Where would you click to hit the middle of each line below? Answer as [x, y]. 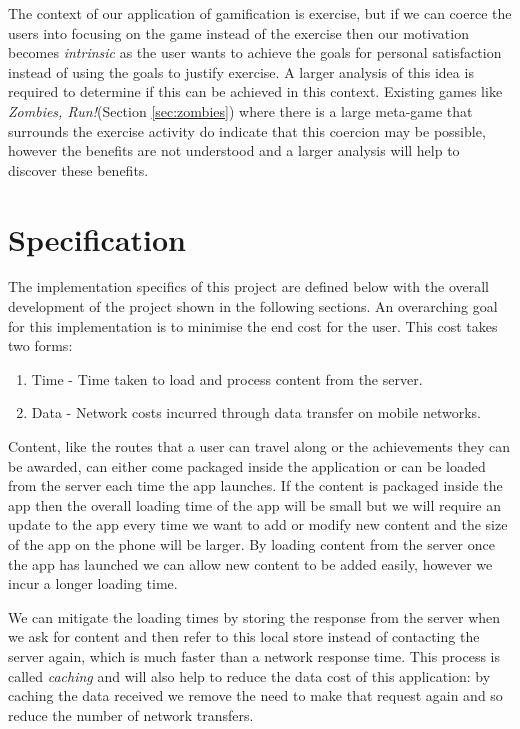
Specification [97, 238]
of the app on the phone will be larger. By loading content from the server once [251, 544]
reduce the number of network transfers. [131, 714]
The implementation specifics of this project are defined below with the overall [248, 286]
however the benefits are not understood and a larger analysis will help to [234, 150]
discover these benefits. [78, 169]
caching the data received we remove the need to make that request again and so [255, 695]
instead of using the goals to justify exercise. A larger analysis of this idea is [241, 71]
